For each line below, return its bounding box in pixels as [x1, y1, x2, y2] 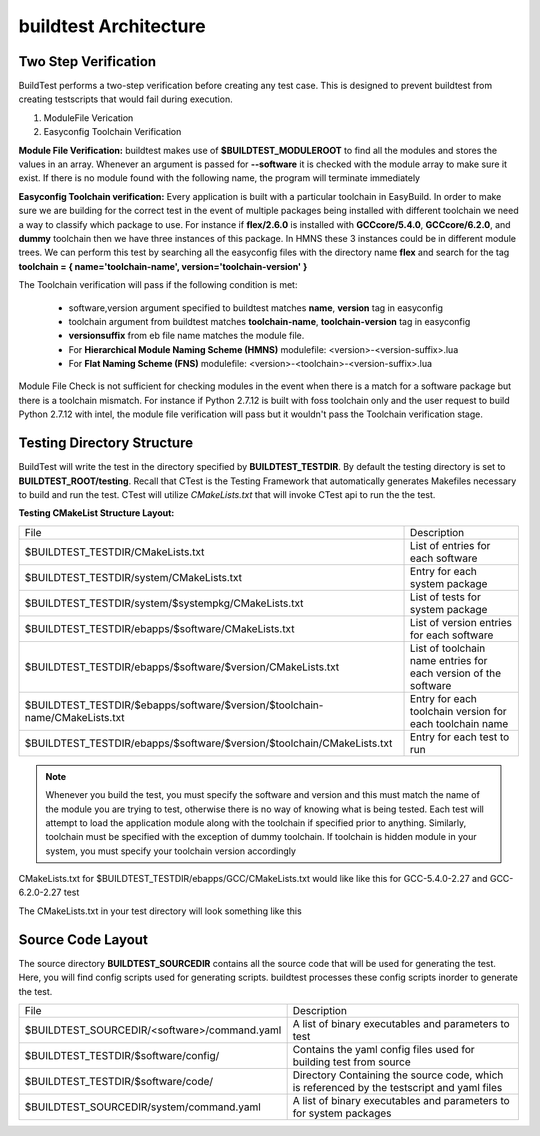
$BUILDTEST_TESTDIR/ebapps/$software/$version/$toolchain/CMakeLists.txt [24, 736, 393, 750]
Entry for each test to [410, 730, 510, 744]
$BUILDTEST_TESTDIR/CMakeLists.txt [24, 545, 205, 559]
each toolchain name [410, 716, 509, 730]
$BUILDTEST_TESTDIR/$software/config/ [24, 1048, 220, 1062]
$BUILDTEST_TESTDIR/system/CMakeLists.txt [24, 570, 243, 584]
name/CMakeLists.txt [24, 710, 125, 724]
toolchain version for [410, 704, 507, 718]
